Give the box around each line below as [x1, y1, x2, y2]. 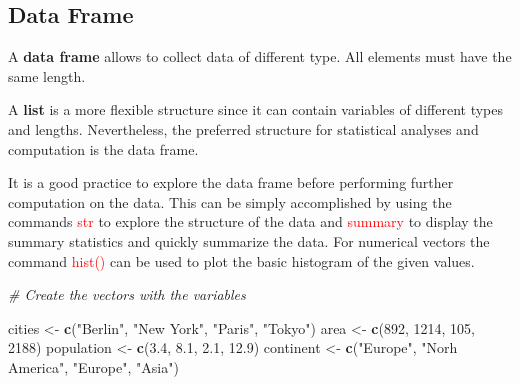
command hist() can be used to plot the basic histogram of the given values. [8, 250, 475, 271]
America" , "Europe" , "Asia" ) [8, 356, 179, 377]
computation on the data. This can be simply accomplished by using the [8, 191, 452, 212]
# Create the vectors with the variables [8, 284, 246, 305]
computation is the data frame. [8, 138, 199, 159]
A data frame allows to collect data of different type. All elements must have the [8, 46, 512, 67]
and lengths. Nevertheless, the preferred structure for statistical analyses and [8, 118, 479, 139]
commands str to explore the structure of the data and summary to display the [8, 211, 493, 232]
